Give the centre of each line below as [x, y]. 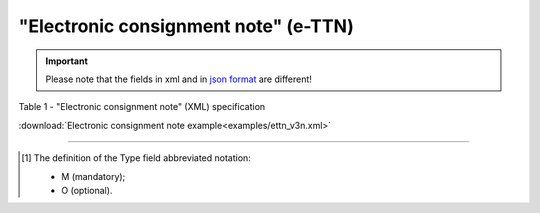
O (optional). [87, 190]
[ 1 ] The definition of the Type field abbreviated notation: [136, 158]
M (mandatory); [93, 176]
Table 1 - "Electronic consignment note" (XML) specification [142, 107]
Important [67, 61]
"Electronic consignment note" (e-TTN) [186, 26]
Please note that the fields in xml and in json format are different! [178, 79]
